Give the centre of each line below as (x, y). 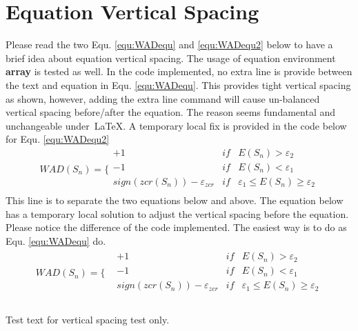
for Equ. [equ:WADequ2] (58, 139)
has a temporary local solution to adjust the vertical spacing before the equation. (177, 213)
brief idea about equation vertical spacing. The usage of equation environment (171, 58)
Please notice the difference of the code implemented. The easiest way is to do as (176, 227)
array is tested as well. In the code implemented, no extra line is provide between (179, 71)
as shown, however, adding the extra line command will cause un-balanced (163, 98)
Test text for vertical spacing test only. (88, 320)
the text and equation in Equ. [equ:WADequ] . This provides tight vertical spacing (178, 84)
